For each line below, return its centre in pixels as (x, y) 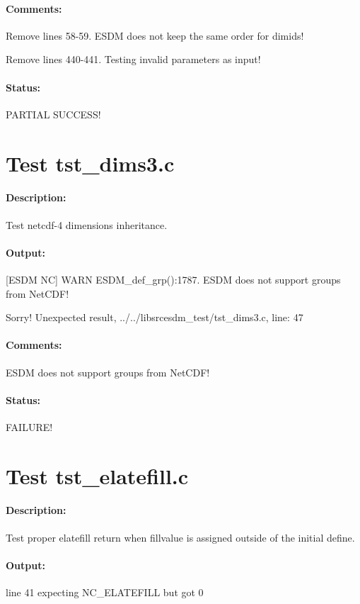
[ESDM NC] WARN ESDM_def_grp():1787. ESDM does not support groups (173, 279)
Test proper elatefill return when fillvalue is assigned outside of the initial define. (180, 537)
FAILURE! (29, 426)
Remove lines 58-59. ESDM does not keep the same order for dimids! (155, 35)
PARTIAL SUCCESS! (53, 114)
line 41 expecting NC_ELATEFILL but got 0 (105, 592)
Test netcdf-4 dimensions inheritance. (87, 224)
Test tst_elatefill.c (97, 475)
